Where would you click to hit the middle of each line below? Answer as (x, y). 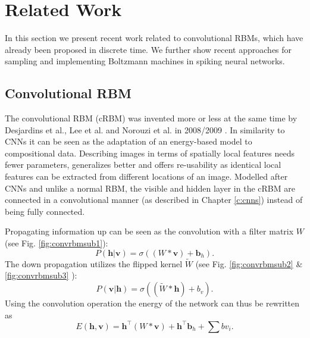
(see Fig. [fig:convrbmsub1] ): (57, 243)
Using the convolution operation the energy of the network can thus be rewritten (152, 303)
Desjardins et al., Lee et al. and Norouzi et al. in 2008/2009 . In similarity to (145, 129)
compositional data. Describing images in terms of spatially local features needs (150, 153)
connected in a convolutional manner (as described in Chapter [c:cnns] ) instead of (154, 200)
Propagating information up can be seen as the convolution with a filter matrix (149, 231)
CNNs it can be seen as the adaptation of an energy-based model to (129, 141)
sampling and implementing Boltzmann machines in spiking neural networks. (145, 61)
